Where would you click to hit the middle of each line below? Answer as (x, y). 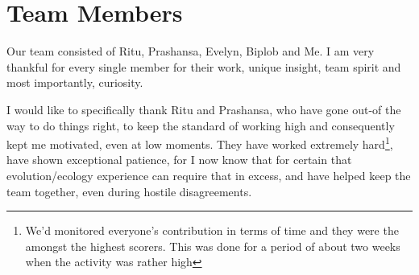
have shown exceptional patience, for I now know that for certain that (179, 160)
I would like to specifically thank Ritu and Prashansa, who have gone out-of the (204, 109)
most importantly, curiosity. (75, 82)
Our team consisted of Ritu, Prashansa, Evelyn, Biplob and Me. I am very (191, 51)
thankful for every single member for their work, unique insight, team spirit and (204, 66)
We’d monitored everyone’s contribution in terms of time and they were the (212, 230)
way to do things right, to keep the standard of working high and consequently (201, 125)
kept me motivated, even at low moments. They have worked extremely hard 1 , (200, 143)
